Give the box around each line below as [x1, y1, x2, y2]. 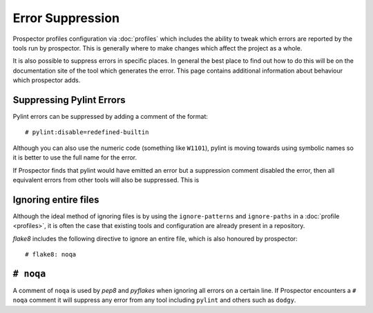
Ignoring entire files [12, 193, 99, 205]
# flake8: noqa [25, 251, 77, 258]
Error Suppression [12, 10, 120, 26]
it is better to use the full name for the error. [12, 153, 137, 162]
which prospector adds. [12, 76, 81, 84]
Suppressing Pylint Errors [12, 94, 126, 106]
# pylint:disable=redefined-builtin [25, 129, 149, 136]
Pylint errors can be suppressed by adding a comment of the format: [12, 113, 209, 121]
